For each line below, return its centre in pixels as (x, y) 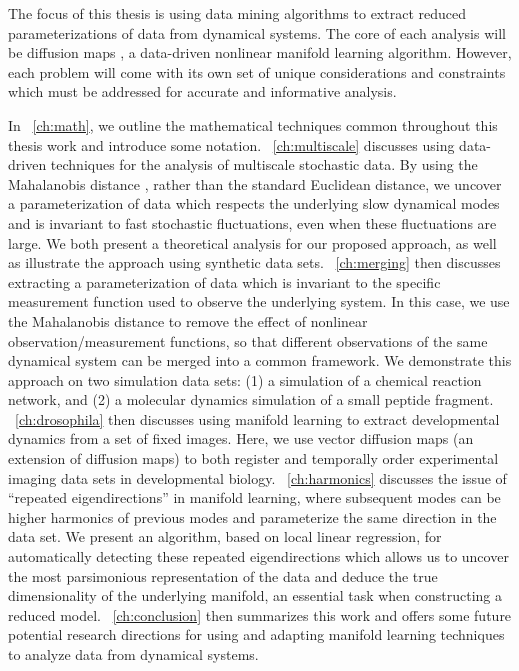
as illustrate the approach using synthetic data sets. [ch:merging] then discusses (254, 262)
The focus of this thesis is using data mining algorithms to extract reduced (237, 13)
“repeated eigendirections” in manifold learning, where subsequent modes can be (254, 497)
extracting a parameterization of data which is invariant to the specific (224, 281)
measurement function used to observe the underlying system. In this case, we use (259, 301)
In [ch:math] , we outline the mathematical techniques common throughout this (253, 124)
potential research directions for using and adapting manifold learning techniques (256, 634)
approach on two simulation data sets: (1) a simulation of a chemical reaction (245, 379)
